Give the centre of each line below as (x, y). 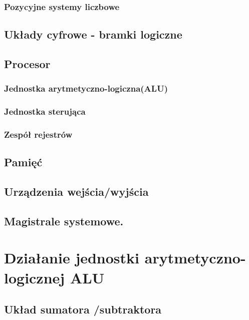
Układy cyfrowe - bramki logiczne (93, 34)
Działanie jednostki (72, 258)
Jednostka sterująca (45, 111)
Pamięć (23, 162)
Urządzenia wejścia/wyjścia (76, 192)
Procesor (27, 64)
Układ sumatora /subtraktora (83, 309)
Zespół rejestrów (38, 134)
